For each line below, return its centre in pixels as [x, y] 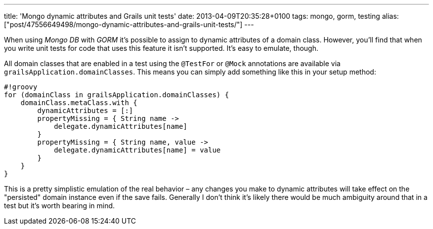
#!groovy [21, 87]
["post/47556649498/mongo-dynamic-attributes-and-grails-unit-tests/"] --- [129, 24]
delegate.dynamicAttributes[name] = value [137, 150]
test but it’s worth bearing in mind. [60, 206]
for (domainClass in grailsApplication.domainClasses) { [117, 95]
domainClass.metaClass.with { [79, 103]
